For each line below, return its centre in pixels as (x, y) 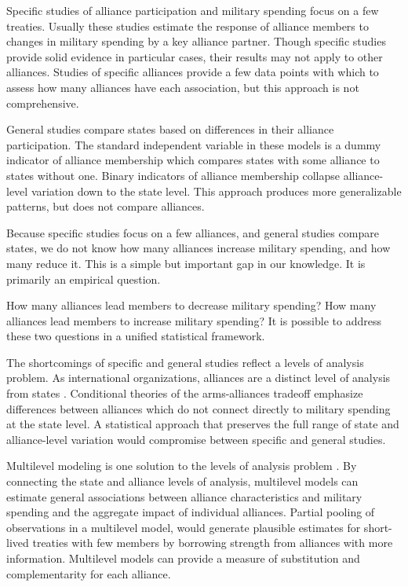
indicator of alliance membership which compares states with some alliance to (193, 160)
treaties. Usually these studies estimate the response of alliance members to (188, 26)
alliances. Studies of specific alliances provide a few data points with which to (193, 72)
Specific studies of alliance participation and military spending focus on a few (193, 10)
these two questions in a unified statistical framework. (136, 336)
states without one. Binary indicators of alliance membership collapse (173, 175)
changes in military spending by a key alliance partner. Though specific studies (196, 41)
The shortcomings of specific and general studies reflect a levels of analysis (185, 362)
